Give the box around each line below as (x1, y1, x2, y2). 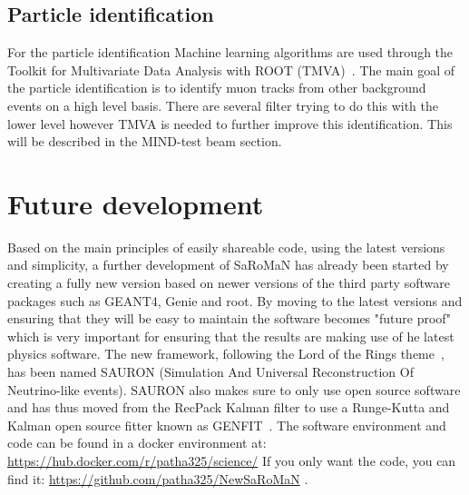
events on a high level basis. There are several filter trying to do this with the (7, 95, 438, 114)
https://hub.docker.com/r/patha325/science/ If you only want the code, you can (7, 451, 456, 470)
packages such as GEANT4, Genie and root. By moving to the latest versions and (7, 291, 463, 310)
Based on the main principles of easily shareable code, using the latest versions (7, 237, 445, 256)
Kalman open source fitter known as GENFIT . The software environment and (7, 415, 446, 434)
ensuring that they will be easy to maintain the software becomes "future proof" (7, 309, 451, 328)
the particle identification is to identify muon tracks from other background (7, 78, 426, 97)
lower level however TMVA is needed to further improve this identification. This (7, 114, 453, 133)
